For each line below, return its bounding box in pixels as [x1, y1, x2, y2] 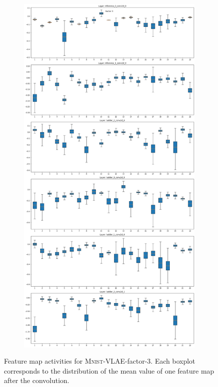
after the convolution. [4, 375, 70, 386]
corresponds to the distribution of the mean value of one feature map [4, 365, 215, 376]
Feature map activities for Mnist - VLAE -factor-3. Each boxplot [4, 356, 196, 366]
